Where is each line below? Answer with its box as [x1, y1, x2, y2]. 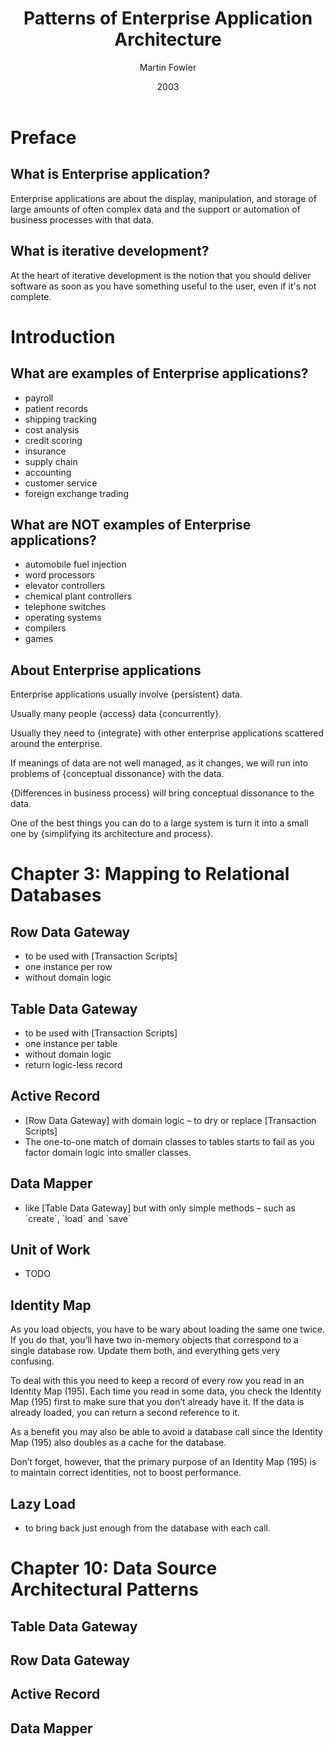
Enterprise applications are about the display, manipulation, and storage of [10, 192, 317, 204]
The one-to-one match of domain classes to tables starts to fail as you [24, 1135, 315, 1147]
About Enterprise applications [10, 662, 202, 679]
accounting [24, 466, 72, 478]
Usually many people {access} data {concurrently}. [10, 708, 222, 720]
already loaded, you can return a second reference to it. [10, 1407, 241, 1419]
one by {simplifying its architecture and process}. [10, 828, 214, 840]
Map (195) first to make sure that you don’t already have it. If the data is [10, 1396, 305, 1408]
